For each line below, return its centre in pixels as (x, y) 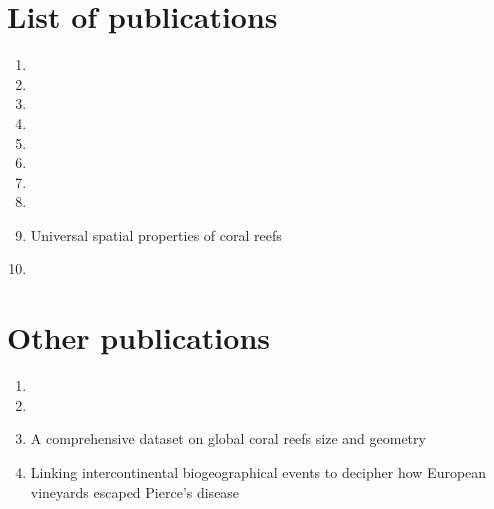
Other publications (139, 337)
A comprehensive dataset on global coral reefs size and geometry (228, 438)
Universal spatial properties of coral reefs (156, 234)
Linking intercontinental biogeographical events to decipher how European (258, 471)
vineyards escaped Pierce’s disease (135, 491)
